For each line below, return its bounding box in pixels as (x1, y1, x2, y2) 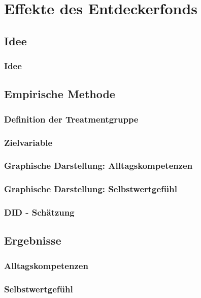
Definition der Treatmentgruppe (4, 112, 139, 125)
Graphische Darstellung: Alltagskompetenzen (4, 159, 193, 172)
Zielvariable (4, 136, 52, 148)
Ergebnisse (4, 232, 61, 248)
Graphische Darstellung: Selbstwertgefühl (4, 183, 177, 195)
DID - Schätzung (4, 206, 75, 219)
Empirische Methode (4, 86, 115, 102)
